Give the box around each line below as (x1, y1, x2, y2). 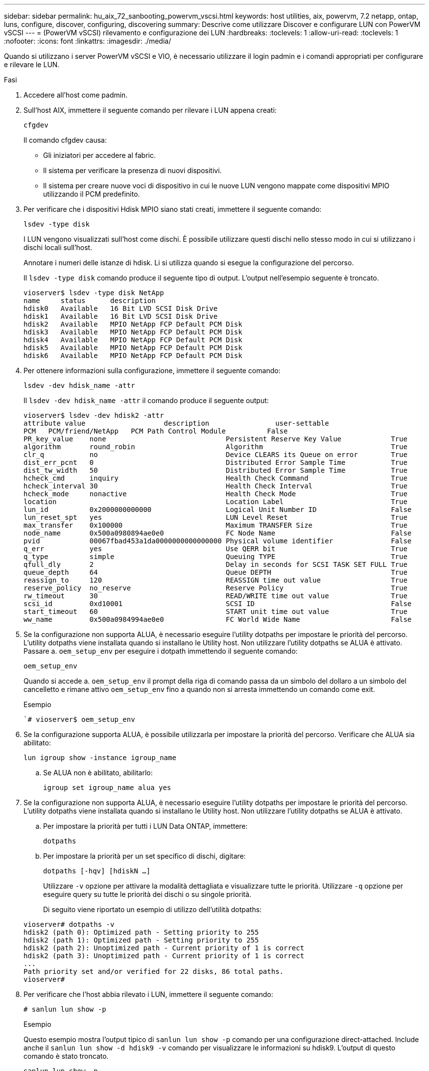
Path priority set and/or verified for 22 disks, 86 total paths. (24, 968, 284, 975)
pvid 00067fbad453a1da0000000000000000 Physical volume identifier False (24, 537, 412, 545)
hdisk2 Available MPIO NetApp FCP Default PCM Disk (24, 320, 242, 328)
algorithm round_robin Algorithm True (24, 443, 407, 451)
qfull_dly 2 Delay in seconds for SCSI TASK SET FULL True (24, 561, 407, 568)
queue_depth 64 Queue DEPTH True (24, 568, 407, 576)
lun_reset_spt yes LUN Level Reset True (24, 513, 407, 521)
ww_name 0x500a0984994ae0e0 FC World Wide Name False (24, 615, 412, 623)
